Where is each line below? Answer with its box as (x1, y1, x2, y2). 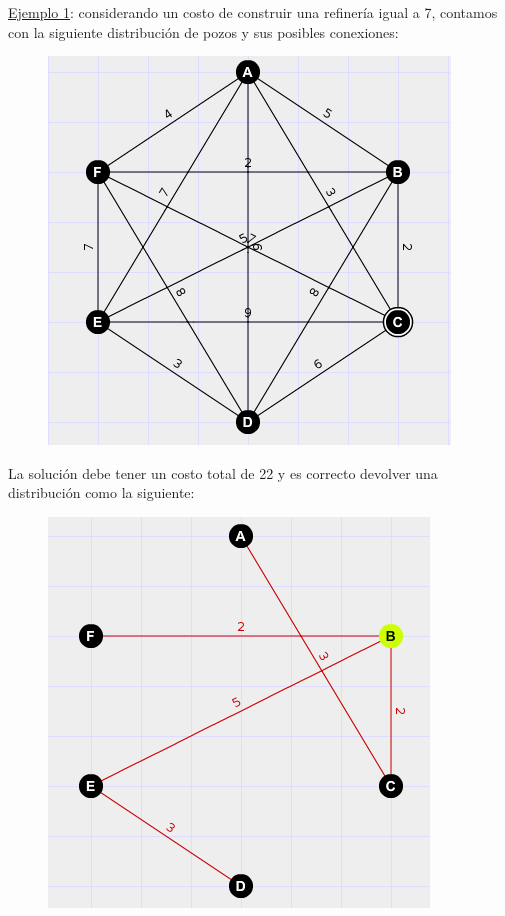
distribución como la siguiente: (8, 482, 195, 503)
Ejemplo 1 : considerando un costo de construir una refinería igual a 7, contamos (8, 2, 498, 22)
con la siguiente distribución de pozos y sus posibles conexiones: (8, 21, 399, 42)
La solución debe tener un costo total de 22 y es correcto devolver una (8, 462, 438, 483)
